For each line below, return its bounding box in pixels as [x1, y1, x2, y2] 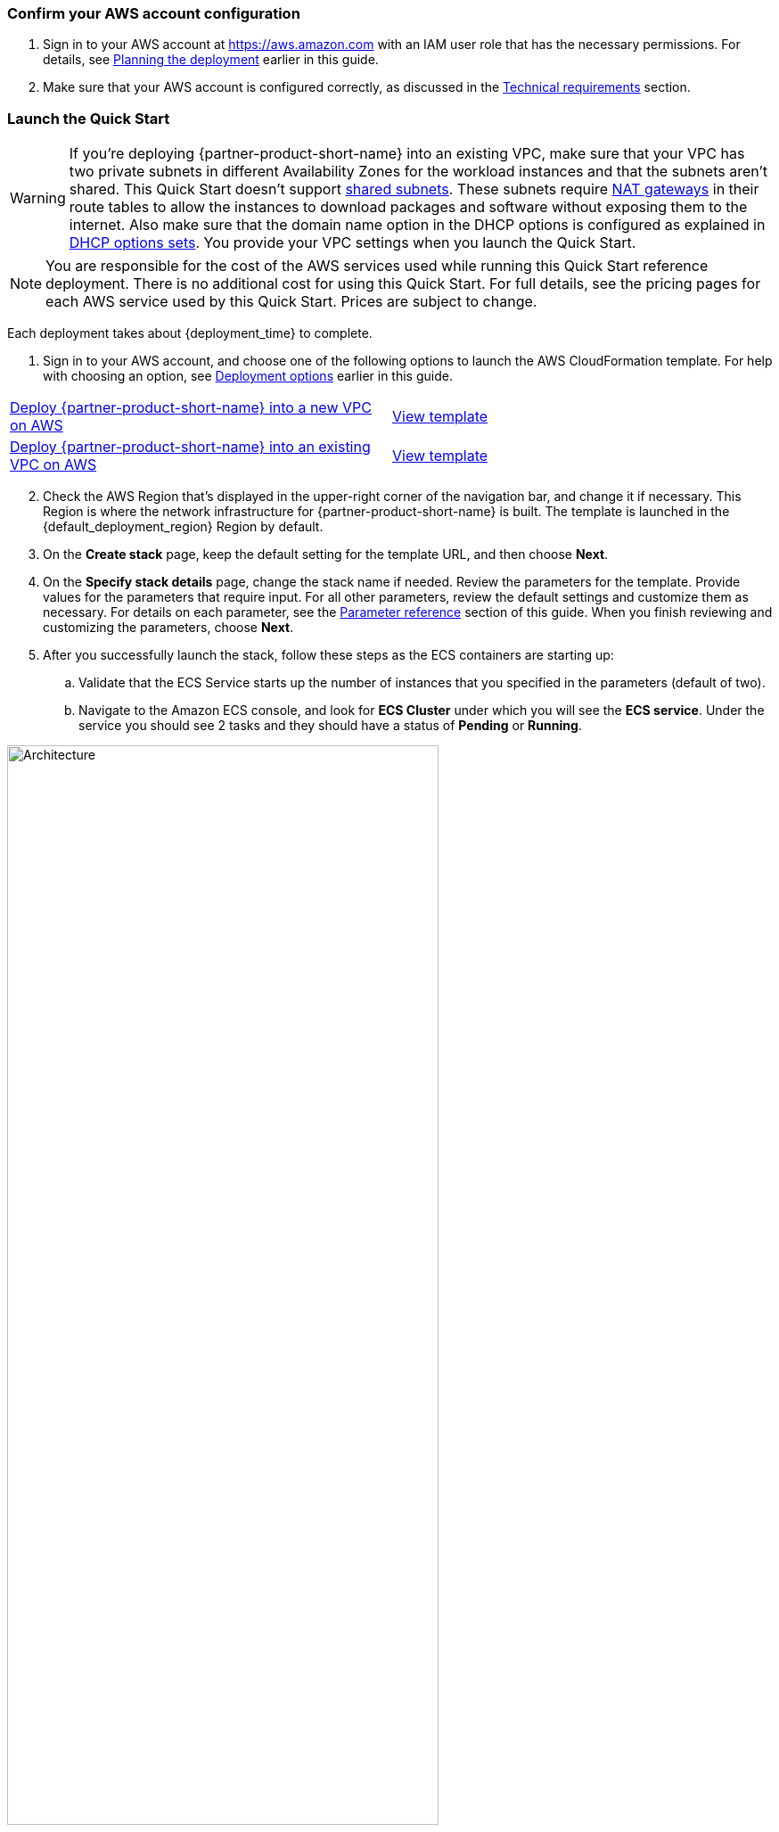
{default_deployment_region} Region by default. [43, 519, 324, 535]
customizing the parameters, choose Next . [43, 620, 294, 636]
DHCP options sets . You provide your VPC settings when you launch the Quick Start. [69, 234, 636, 252]
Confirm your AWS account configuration [7, 4, 300, 22]
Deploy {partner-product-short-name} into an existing [10, 438, 371, 456]
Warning [10, 189, 66, 208]
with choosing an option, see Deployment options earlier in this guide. [43, 368, 453, 384]
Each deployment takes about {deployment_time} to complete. [7, 325, 373, 341]
